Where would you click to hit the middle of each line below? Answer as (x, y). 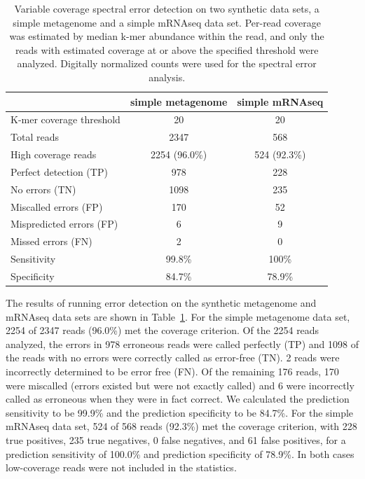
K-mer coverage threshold (66, 119)
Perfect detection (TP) (59, 171)
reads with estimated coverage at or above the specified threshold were (167, 49)
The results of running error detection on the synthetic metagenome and (161, 303)
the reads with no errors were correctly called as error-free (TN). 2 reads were (173, 357)
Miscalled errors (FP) (57, 206)
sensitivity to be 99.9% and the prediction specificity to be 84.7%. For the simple (180, 412)
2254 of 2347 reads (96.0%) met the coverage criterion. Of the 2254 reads (163, 330)
